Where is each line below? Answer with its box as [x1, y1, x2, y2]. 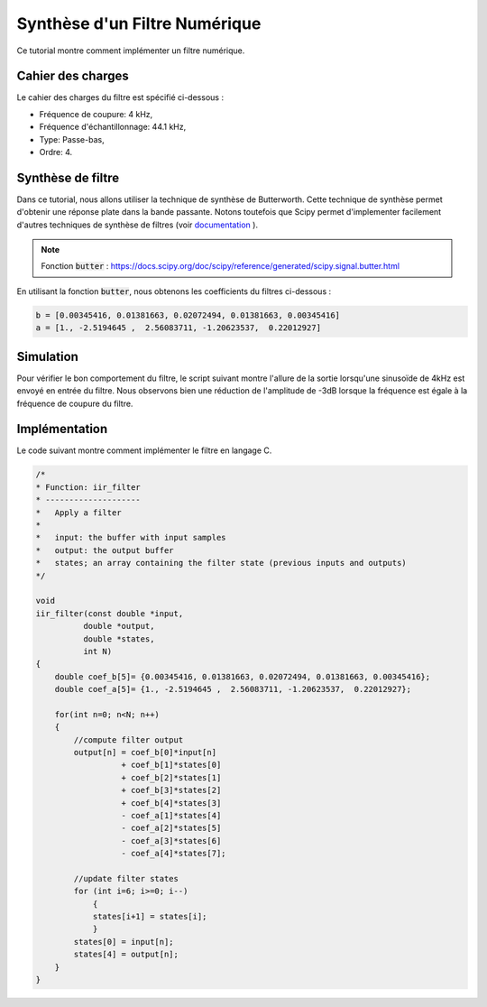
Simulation [16, 348, 78, 365]
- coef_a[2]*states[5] [121, 823, 222, 834]
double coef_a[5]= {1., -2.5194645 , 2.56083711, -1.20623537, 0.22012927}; [54, 684, 412, 695]
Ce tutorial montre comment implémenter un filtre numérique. [16, 45, 245, 56]
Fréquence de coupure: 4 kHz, [39, 108, 153, 119]
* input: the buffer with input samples [35, 532, 226, 543]
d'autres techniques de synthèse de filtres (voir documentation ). [16, 219, 259, 230]
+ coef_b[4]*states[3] [121, 798, 222, 808]
